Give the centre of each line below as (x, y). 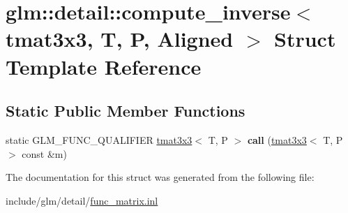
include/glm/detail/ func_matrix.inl (82, 200)
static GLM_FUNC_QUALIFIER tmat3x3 (99, 139)
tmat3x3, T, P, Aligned (120, 39)
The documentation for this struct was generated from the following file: (160, 177)
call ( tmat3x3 (277, 139)
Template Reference (104, 66)
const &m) (44, 153)
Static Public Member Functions (126, 111)
